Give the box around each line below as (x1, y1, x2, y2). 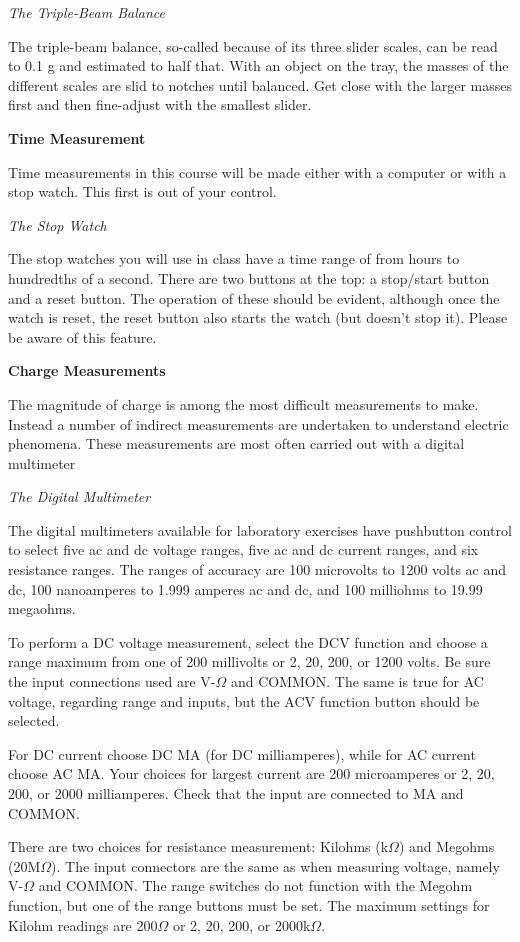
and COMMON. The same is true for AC (230, 671, 484, 692)
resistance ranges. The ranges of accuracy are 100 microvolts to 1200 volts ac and (8, 559, 507, 580)
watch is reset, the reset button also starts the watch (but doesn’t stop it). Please (8, 307, 508, 328)
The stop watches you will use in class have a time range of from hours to (8, 248, 460, 269)
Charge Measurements (8, 360, 166, 381)
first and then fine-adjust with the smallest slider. (8, 94, 312, 115)
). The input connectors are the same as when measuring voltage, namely (51, 855, 500, 876)
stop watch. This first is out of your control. (8, 181, 277, 202)
